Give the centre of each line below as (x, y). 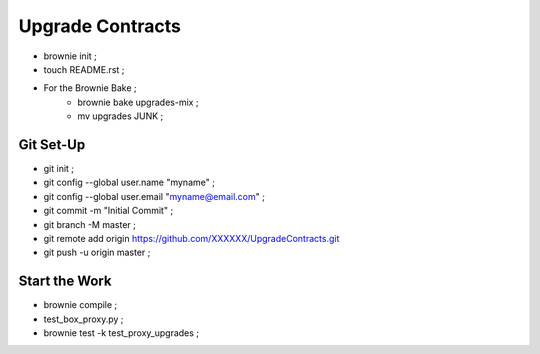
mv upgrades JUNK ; (120, 116)
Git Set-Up (52, 144)
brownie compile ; (80, 305)
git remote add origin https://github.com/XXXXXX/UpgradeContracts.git (191, 238)
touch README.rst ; (84, 69)
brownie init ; (70, 56)
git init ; (59, 169)
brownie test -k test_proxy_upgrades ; (121, 333)
